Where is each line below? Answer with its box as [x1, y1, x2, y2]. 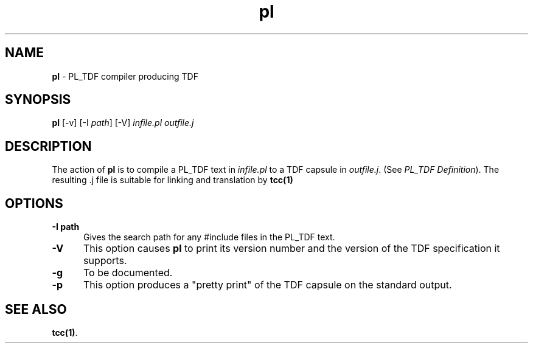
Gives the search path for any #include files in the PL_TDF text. [83, 232, 335, 243]
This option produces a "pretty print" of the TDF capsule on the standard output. [83, 279, 452, 291]
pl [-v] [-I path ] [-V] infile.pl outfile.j [52, 117, 194, 128]
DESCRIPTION [5, 138, 92, 154]
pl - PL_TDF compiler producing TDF [52, 71, 198, 82]
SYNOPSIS [5, 92, 71, 108]
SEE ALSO [5, 301, 67, 317]
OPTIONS [5, 195, 63, 211]
